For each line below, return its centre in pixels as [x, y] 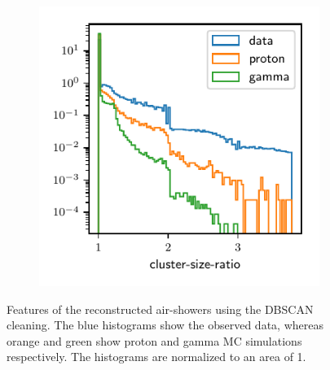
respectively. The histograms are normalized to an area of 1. [156, 357]
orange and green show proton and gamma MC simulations [154, 340]
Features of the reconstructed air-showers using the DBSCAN [160, 309]
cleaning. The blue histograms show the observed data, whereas [165, 325]
